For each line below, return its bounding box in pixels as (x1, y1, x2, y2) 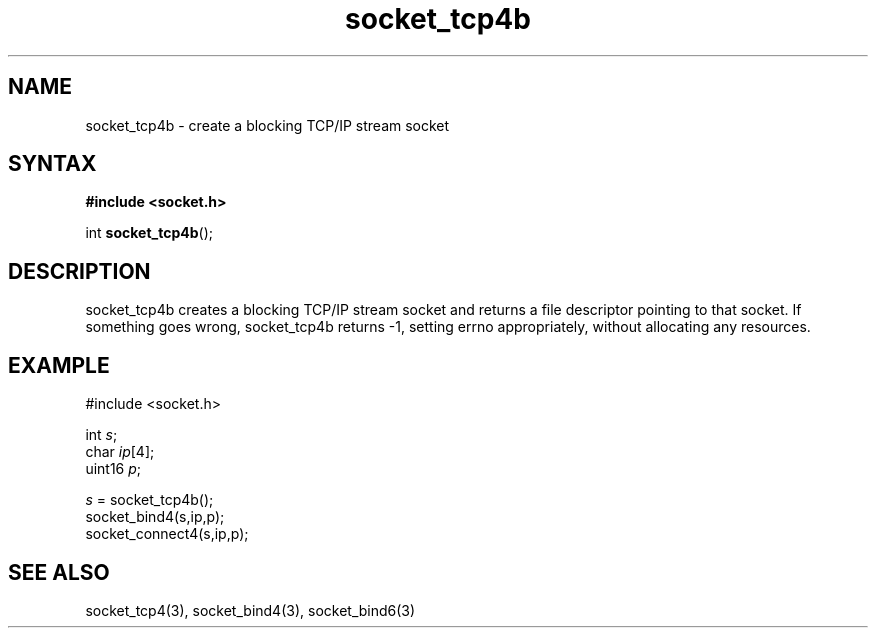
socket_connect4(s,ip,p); (85, 525, 249, 543)
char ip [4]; (85, 443, 155, 461)
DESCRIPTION (8, 258, 151, 284)
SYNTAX (8, 151, 97, 177)
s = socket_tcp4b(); (85, 491, 214, 509)
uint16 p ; (85, 460, 142, 478)
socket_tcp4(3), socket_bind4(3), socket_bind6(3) (85, 601, 416, 619)
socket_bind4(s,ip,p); (85, 508, 225, 526)
